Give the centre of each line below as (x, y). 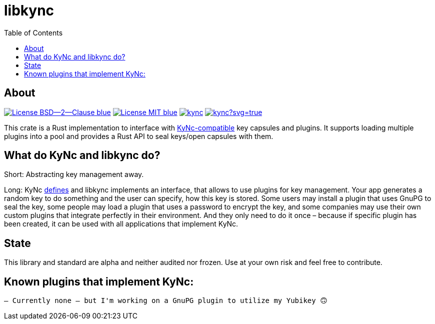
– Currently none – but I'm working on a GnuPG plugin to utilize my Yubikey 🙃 (166, 301)
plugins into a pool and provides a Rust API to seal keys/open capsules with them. (139, 136)
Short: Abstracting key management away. (74, 174)
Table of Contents (33, 32)
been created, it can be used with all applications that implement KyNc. (121, 224)
